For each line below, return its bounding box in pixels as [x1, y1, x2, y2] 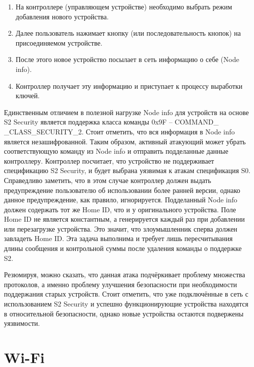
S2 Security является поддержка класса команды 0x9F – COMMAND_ [4, 117, 219, 127]
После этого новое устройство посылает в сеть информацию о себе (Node [15, 54, 239, 64]
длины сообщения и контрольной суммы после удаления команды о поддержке [4, 243, 242, 253]
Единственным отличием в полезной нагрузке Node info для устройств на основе [4, 107, 249, 117]
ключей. [15, 90, 40, 101]
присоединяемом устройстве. [15, 37, 103, 48]
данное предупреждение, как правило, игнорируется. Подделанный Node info [4, 194, 238, 205]
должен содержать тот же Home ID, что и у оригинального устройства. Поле [4, 204, 236, 214]
